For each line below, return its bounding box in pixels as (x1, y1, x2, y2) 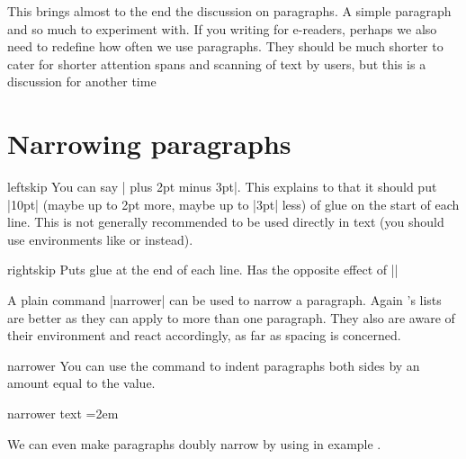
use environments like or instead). (7, 229, 193, 248)
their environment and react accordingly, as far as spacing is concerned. (7, 326, 401, 345)
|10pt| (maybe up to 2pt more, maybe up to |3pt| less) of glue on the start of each (7, 194, 460, 213)
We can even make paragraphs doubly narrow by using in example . (7, 434, 381, 453)
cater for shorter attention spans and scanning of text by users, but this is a (7, 54, 426, 73)
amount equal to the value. (7, 373, 156, 392)
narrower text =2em (7, 404, 119, 423)
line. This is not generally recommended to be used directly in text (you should (7, 212, 444, 231)
